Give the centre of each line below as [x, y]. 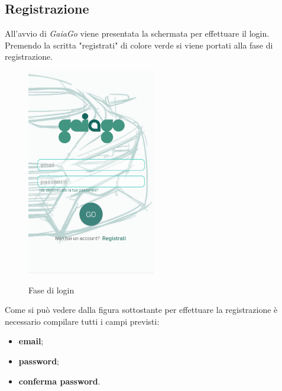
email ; [31, 341]
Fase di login [51, 290]
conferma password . [59, 381]
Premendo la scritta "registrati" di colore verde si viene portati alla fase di [139, 45]
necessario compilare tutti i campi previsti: [82, 321]
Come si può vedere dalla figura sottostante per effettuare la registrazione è [141, 310]
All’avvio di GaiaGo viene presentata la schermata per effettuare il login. [137, 33]
